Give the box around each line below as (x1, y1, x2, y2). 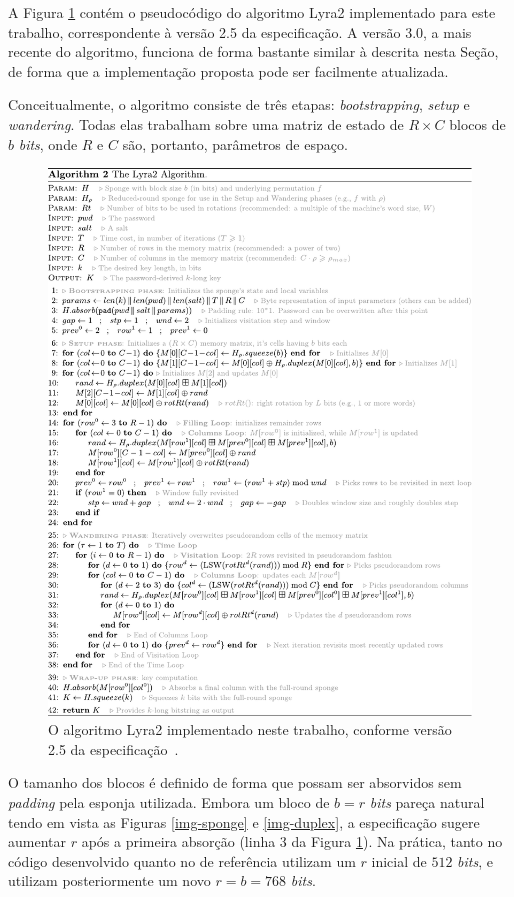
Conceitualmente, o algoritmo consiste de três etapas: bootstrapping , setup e (8, 94, 470, 115)
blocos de (449, 113, 506, 134)
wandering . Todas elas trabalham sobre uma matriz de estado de (8, 113, 404, 134)
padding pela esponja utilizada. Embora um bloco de (8, 792, 330, 813)
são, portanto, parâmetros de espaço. (122, 133, 348, 154)
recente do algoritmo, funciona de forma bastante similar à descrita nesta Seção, (8, 41, 499, 62)
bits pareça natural (369, 792, 485, 813)
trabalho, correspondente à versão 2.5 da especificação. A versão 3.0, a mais (8, 21, 472, 42)
